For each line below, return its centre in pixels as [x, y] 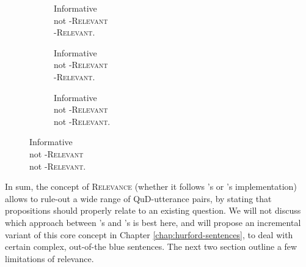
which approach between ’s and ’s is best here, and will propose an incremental [153, 222]
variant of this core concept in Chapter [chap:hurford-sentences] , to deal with [149, 234]
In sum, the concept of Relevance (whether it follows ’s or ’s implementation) [151, 186]
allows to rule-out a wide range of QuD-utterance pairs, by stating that [138, 198]
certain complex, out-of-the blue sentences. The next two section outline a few [151, 246]
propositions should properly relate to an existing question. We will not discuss [153, 210]
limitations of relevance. [49, 258]
